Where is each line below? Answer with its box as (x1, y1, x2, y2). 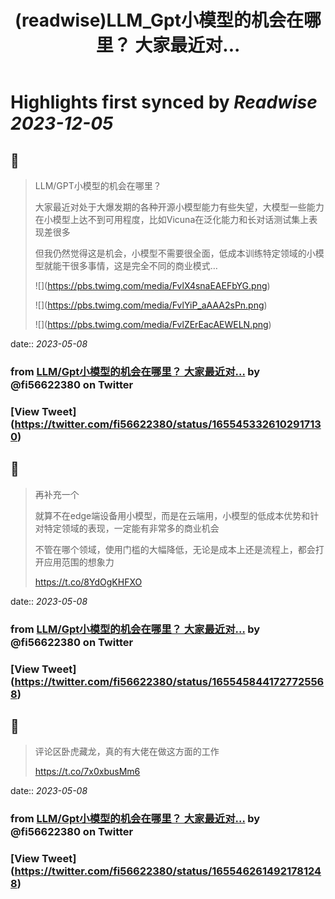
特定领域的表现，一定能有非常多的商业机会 (43, 522, 220, 534)
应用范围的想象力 (43, 556, 115, 568)
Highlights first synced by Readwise (10, 91, 318, 114)
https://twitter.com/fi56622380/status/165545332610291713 (14, 417, 322, 431)
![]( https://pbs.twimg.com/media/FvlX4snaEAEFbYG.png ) (34, 280, 271, 291)
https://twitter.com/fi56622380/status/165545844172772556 (14, 674, 325, 688)
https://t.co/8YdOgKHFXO (34, 576, 143, 588)
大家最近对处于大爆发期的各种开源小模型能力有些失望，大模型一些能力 (34, 201, 325, 213)
